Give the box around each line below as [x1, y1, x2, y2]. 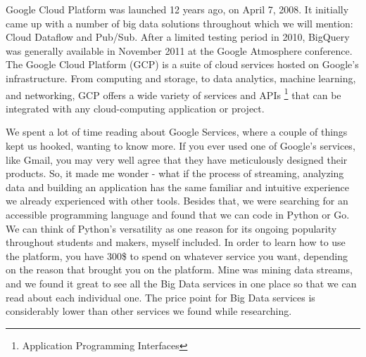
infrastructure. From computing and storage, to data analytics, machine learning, [6, 70, 356, 85]
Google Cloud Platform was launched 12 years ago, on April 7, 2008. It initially [6, 2, 349, 16]
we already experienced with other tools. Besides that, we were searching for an [6, 193, 348, 208]
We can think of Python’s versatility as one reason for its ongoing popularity [6, 221, 337, 235]
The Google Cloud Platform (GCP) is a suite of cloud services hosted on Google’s [6, 57, 359, 72]
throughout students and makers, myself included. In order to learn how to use [6, 235, 346, 249]
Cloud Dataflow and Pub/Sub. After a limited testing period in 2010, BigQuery [6, 30, 350, 44]
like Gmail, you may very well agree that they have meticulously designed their [6, 152, 348, 167]
